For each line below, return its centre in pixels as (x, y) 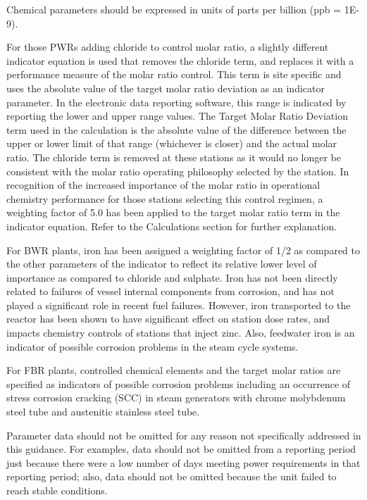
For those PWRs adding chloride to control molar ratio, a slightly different (168, 47)
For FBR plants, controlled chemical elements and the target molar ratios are (174, 370)
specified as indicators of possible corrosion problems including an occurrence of (179, 383)
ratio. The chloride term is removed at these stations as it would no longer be (174, 157)
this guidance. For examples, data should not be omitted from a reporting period (181, 449)
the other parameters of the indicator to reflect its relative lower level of (162, 264)
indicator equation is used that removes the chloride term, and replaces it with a (180, 60)
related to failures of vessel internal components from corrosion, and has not (170, 291)
